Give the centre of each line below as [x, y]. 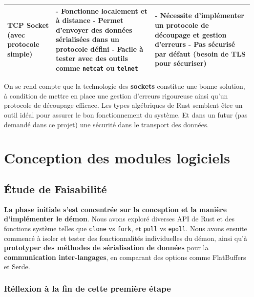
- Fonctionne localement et [102, 10]
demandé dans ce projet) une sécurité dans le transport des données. [106, 124]
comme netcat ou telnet [97, 68]
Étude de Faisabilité [55, 188]
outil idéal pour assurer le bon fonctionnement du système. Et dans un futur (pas [126, 115]
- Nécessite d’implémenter [199, 15]
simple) [20, 53]
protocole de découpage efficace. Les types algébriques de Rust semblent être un [123, 105]
